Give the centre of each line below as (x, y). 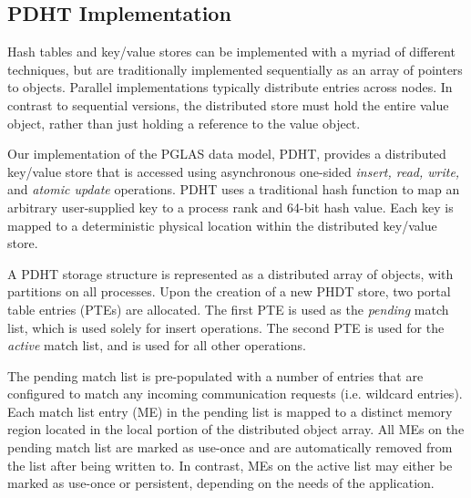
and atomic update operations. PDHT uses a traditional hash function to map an (234, 189)
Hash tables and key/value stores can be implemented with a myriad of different (231, 52)
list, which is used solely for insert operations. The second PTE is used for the (226, 327)
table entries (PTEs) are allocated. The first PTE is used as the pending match (228, 309)
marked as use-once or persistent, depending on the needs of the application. (221, 483)
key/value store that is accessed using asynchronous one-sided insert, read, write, (234, 171)
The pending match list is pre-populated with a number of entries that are (215, 375)
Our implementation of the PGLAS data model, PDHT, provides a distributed (227, 154)
